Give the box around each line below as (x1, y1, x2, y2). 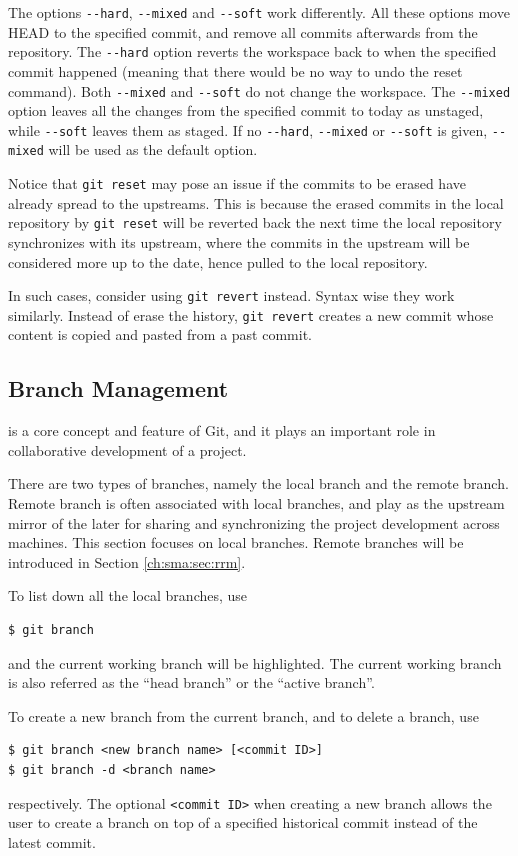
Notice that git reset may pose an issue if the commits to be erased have (8, 173, 466, 194)
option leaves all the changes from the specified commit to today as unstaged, (8, 100, 484, 121)
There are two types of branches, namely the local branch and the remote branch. (8, 473, 509, 494)
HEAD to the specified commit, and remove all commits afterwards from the (8, 21, 478, 42)
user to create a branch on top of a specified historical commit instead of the (8, 812, 478, 833)
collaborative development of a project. (8, 439, 247, 460)
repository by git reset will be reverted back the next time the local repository (8, 212, 502, 233)
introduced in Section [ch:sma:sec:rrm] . (8, 551, 246, 572)
